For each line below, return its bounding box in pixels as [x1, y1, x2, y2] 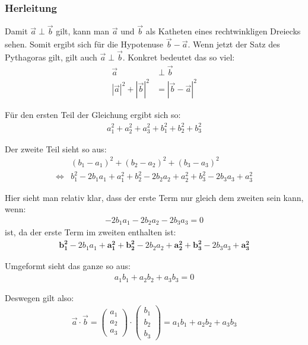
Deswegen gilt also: [5, 291, 74, 304]
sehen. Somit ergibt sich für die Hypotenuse [5, 38, 164, 50]
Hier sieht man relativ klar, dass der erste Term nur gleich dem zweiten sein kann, [5, 191, 304, 203]
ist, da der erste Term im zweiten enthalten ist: [5, 226, 176, 238]
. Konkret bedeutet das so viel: [122, 51, 235, 63]
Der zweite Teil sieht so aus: [5, 142, 107, 155]
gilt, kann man [56, 25, 110, 37]
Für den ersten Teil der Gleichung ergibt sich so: [5, 108, 181, 121]
